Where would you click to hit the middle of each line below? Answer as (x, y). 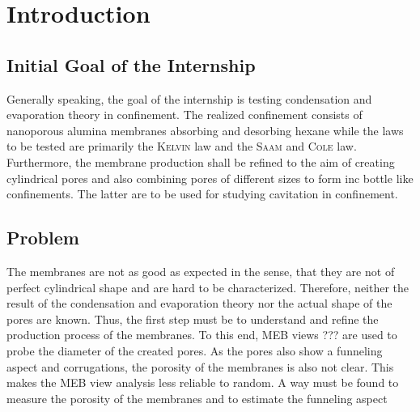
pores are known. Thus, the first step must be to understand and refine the (193, 319)
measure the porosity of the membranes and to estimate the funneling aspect (197, 398)
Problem (43, 238)
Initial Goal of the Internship (131, 64)
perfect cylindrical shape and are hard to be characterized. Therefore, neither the (208, 287)
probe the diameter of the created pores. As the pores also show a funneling (195, 350)
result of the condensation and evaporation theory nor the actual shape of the (199, 303)
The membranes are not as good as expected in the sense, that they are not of (201, 271)
